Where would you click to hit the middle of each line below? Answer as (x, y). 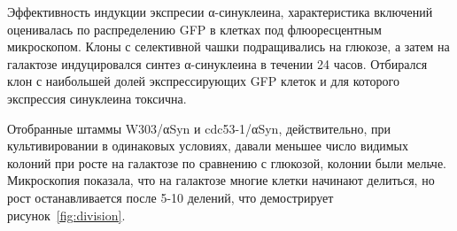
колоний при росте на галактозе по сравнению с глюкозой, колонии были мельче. (227, 162)
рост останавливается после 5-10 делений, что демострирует (170, 197)
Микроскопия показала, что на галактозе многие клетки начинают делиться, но (221, 180)
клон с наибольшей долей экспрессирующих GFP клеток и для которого (203, 81)
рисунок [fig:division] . (66, 215)
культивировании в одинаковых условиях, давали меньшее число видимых (208, 146)
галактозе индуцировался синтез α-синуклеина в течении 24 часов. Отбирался (217, 63)
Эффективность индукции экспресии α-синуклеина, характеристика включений (220, 12)
